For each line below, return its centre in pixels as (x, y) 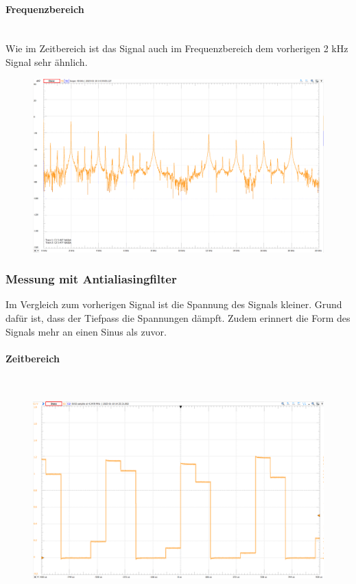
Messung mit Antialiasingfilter (91, 279)
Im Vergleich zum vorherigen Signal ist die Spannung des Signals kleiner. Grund (174, 304)
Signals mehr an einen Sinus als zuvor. (86, 331)
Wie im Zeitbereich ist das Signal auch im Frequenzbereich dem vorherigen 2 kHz (177, 48)
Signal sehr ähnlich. (47, 61)
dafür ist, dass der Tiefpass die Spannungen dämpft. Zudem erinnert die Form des (178, 317)
